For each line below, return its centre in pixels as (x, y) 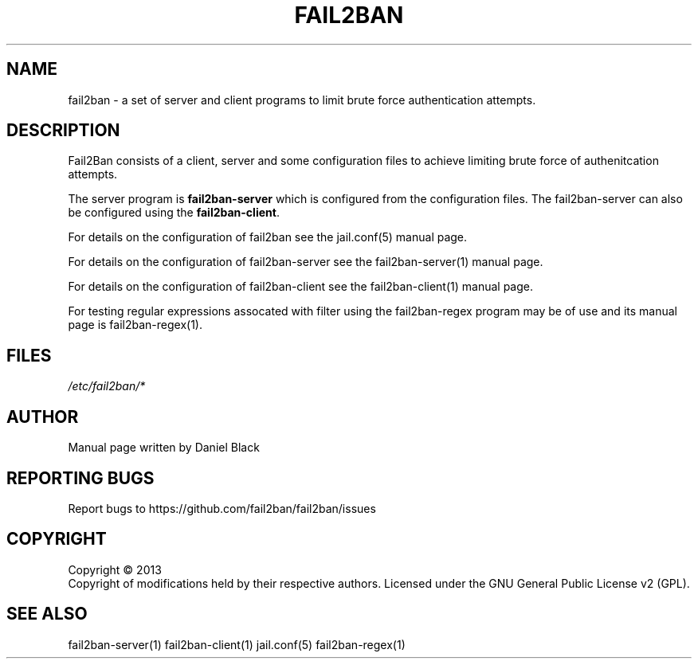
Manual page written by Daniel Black (164, 448)
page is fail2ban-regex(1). (135, 325)
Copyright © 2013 (115, 569)
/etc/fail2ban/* (107, 386)
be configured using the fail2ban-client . (174, 213)
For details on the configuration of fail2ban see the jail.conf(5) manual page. (268, 237)
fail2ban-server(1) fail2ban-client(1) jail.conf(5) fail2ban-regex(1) (237, 644)
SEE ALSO (47, 614)
